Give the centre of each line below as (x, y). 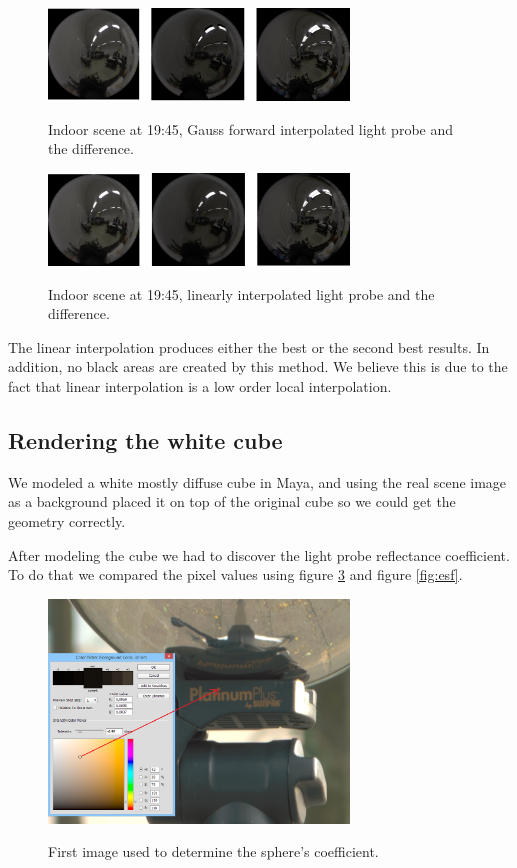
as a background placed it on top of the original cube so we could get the (232, 501)
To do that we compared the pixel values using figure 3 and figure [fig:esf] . (235, 574)
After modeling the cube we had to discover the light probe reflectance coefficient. (259, 554)
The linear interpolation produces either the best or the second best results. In (249, 346)
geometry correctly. (67, 521)
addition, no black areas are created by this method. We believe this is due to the (258, 366)
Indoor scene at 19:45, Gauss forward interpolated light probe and (251, 128)
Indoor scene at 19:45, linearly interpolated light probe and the (241, 293)
